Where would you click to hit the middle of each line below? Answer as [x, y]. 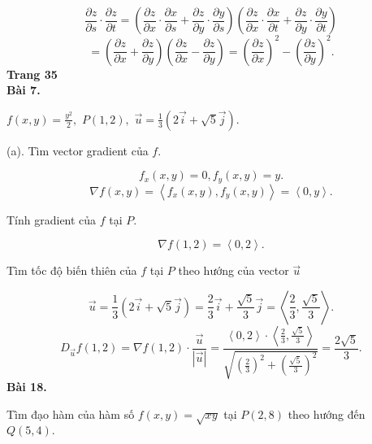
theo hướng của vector [234, 270]
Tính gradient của [52, 219]
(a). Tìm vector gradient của [78, 150]
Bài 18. [27, 387]
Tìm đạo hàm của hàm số [71, 414]
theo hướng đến [327, 414]
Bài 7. [24, 90]
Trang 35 [32, 74]
